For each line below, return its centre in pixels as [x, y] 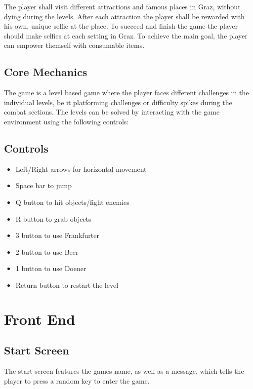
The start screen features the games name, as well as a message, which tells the [124, 371]
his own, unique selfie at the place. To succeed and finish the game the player [121, 26]
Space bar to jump [44, 185]
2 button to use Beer [47, 252]
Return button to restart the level [67, 285]
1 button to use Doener [51, 268]
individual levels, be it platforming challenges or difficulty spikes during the [118, 102]
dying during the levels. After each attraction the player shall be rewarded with [124, 16]
